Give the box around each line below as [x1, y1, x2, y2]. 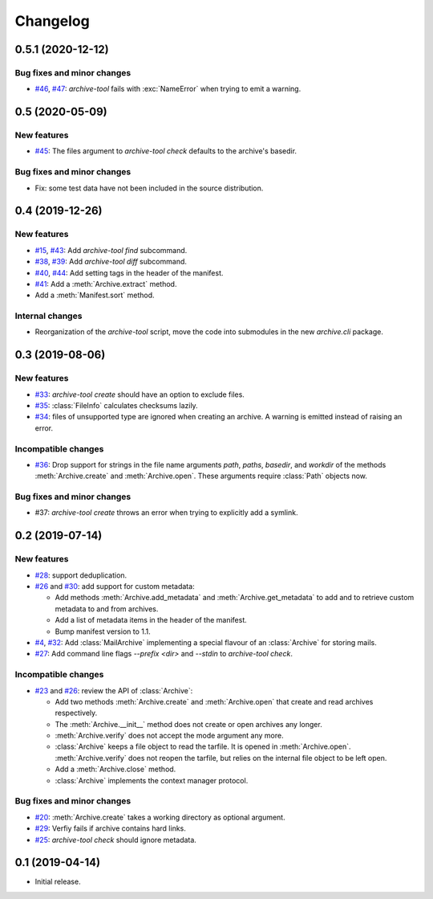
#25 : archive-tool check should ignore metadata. [34, 835, 196, 844]
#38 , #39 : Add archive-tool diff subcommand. [34, 257, 188, 267]
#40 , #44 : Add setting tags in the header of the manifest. [34, 268, 224, 277]
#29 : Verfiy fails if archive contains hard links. [34, 823, 186, 833]
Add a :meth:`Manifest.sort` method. [34, 290, 156, 300]
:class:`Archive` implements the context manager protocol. [55, 775, 249, 785]
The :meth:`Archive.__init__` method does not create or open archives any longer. [55, 719, 322, 729]
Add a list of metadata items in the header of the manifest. [55, 615, 248, 625]
